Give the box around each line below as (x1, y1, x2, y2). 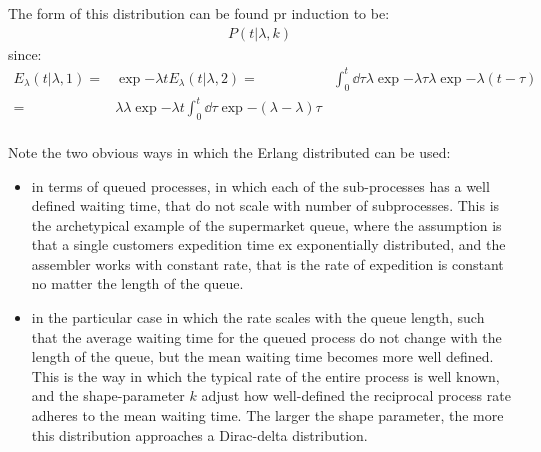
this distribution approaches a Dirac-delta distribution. (31, 424, 368, 445)
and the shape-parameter (31, 385, 185, 406)
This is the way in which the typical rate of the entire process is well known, (31, 365, 500, 386)
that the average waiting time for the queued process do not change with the (31, 326, 502, 347)
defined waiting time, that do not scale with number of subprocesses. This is (31, 195, 500, 216)
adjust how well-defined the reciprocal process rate (201, 385, 511, 406)
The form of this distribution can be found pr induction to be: (8, 3, 390, 23)
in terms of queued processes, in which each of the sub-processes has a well (31, 175, 490, 196)
